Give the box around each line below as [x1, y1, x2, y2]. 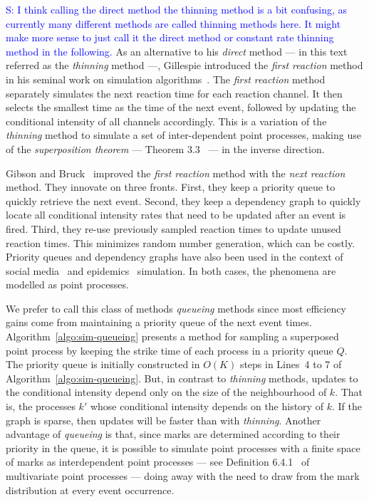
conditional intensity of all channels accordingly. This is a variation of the [6, 113, 327, 128]
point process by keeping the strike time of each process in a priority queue [6, 342, 333, 357]
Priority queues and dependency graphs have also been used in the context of [6, 249, 343, 264]
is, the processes [6, 399, 76, 414]
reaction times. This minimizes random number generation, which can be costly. [6, 235, 355, 250]
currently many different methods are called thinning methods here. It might [6, 16, 341, 31]
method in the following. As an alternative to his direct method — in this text [6, 43, 348, 58]
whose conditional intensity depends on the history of [90, 399, 323, 414]
